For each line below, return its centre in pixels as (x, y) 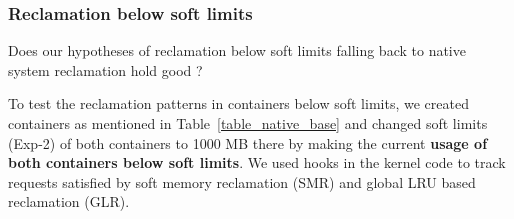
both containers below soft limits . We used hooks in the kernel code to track (257, 162)
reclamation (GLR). (69, 201)
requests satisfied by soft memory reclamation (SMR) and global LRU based (242, 181)
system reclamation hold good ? (105, 69)
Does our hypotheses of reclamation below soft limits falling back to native (237, 50)
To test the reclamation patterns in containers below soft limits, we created (238, 103)
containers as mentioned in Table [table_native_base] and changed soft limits (248, 123)
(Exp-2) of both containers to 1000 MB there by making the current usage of (248, 142)
